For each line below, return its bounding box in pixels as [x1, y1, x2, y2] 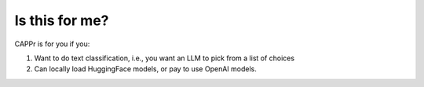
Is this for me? [14, 12, 109, 29]
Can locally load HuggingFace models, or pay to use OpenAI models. [34, 64, 257, 74]
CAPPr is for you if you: [14, 39, 90, 49]
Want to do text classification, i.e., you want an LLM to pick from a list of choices [34, 53, 294, 63]
